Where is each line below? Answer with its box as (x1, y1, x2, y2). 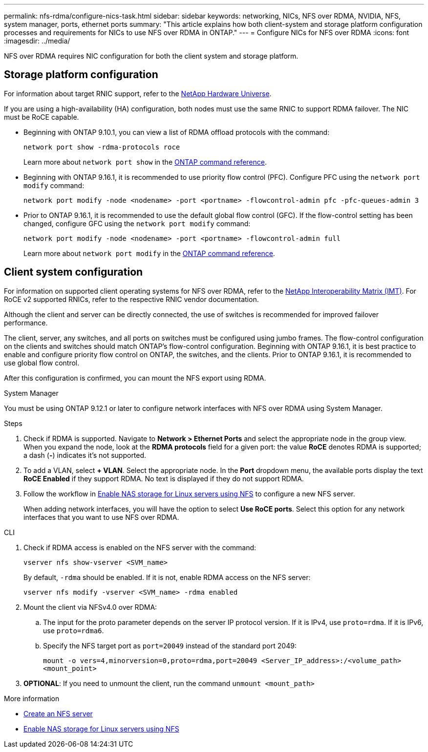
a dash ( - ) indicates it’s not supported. (23, 451, 147, 459)
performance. (4, 318, 48, 327)
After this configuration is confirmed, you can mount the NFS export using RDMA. (4, 373, 266, 382)
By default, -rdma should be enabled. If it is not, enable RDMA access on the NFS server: (23, 573, 311, 581)
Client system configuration (4, 266, 143, 279)
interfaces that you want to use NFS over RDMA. (23, 513, 179, 521)
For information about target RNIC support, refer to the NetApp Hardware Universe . (4, 89, 272, 98)
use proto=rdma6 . (43, 626, 104, 635)
